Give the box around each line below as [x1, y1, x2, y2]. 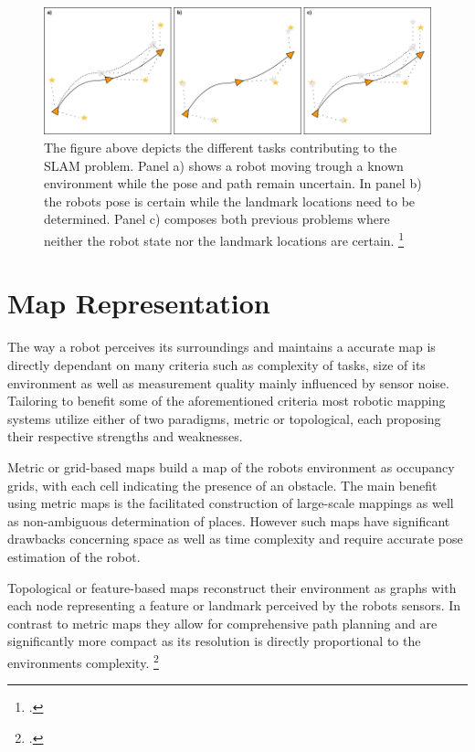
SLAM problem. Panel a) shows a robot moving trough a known [44, 155, 404, 175]
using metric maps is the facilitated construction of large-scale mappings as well [7, 493, 454, 513]
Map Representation [7, 284, 270, 322]
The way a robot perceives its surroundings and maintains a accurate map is [7, 337, 436, 356]
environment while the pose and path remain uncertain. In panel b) [44, 174, 422, 193]
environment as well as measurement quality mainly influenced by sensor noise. [7, 373, 449, 392]
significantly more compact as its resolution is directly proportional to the [7, 631, 421, 651]
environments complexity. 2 [7, 650, 159, 672]
